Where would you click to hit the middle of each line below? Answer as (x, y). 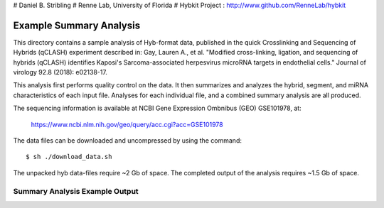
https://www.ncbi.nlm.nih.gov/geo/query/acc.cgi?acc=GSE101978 (127, 124)
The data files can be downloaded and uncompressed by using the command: (127, 141)
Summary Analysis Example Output (76, 191)
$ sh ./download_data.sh (69, 157)
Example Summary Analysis (77, 25)
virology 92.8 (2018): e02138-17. (60, 72)
